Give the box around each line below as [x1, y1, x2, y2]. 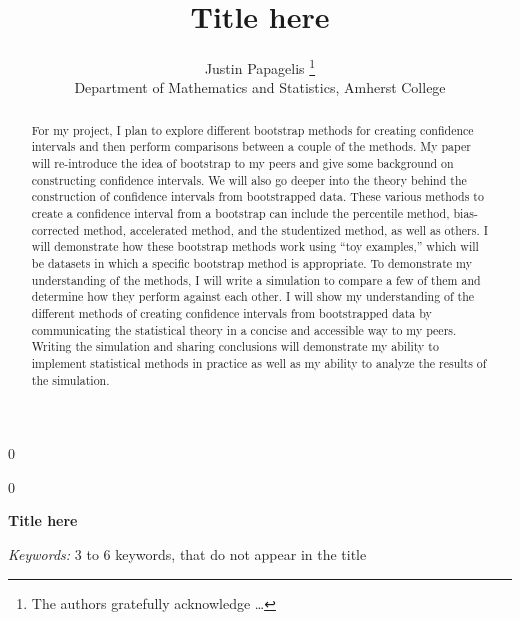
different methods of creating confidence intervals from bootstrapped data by [31, 304, 432, 321]
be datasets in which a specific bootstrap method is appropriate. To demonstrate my [31, 255, 472, 272]
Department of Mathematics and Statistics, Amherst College [74, 77, 446, 98]
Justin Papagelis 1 [204, 55, 316, 78]
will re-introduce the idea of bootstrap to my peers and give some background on [31, 155, 454, 172]
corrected [31, 221, 80, 238]
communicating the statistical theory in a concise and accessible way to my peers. [31, 321, 457, 338]
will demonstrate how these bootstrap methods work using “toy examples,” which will [31, 238, 479, 255]
